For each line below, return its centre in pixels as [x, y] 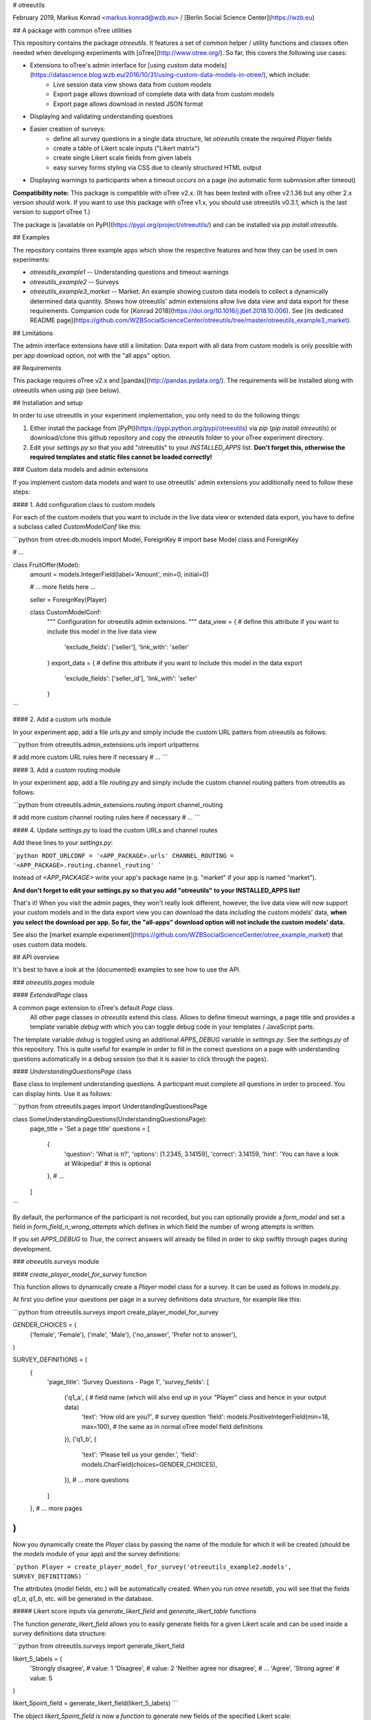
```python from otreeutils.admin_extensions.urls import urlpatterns [106, 744]
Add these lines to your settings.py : [63, 843]
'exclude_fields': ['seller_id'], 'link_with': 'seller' [131, 678]
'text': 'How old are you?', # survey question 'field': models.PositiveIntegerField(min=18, [205, 1417]
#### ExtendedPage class [50, 995]
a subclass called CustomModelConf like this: [77, 527]
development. [32, 1249]
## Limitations [33, 333]
